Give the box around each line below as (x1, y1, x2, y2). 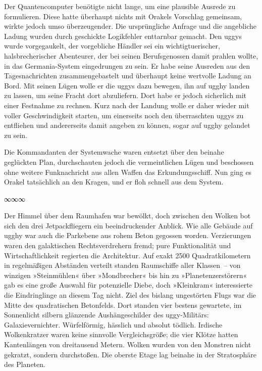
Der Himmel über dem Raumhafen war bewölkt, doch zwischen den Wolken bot (4, 210, 251, 221)
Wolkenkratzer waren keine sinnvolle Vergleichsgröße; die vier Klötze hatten (4, 329, 238, 340)
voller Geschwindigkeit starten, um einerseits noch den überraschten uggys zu (4, 110, 244, 120)
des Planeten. (4, 359, 45, 369)
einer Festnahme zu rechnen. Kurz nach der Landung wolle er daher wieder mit (4, 100, 249, 110)
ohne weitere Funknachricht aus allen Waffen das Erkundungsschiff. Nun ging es (4, 166, 252, 177)
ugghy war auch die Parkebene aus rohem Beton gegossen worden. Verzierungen (4, 230, 251, 241)
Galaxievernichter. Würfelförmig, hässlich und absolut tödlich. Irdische (4, 319, 223, 330)
